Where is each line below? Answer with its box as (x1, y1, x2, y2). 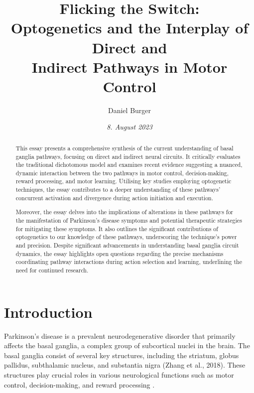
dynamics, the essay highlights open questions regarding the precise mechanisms (15, 249, 224, 258)
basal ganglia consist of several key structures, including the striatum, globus (4, 350, 239, 360)
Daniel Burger (108, 105, 151, 115)
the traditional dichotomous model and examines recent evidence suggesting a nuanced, (15, 160, 243, 169)
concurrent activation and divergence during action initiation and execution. (15, 193, 214, 202)
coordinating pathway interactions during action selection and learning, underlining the (15, 258, 242, 266)
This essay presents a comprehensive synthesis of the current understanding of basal (15, 143, 234, 152)
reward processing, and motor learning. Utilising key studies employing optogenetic (15, 177, 232, 185)
